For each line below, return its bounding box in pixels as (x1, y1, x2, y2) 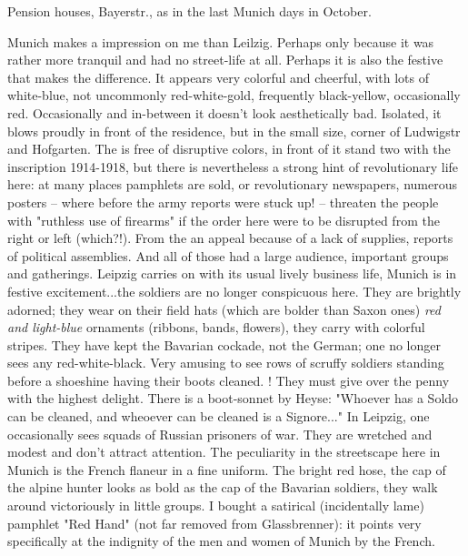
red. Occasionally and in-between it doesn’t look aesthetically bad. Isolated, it (7, 103, 442, 122)
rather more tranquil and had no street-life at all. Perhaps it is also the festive (7, 50, 443, 69)
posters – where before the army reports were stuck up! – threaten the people (7, 192, 439, 211)
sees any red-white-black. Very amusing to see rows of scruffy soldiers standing (7, 353, 444, 372)
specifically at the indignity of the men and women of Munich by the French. (7, 531, 435, 551)
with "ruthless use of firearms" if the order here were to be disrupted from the (7, 210, 440, 229)
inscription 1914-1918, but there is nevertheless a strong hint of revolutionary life (7, 157, 459, 176)
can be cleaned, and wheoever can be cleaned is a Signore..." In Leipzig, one (7, 407, 430, 426)
